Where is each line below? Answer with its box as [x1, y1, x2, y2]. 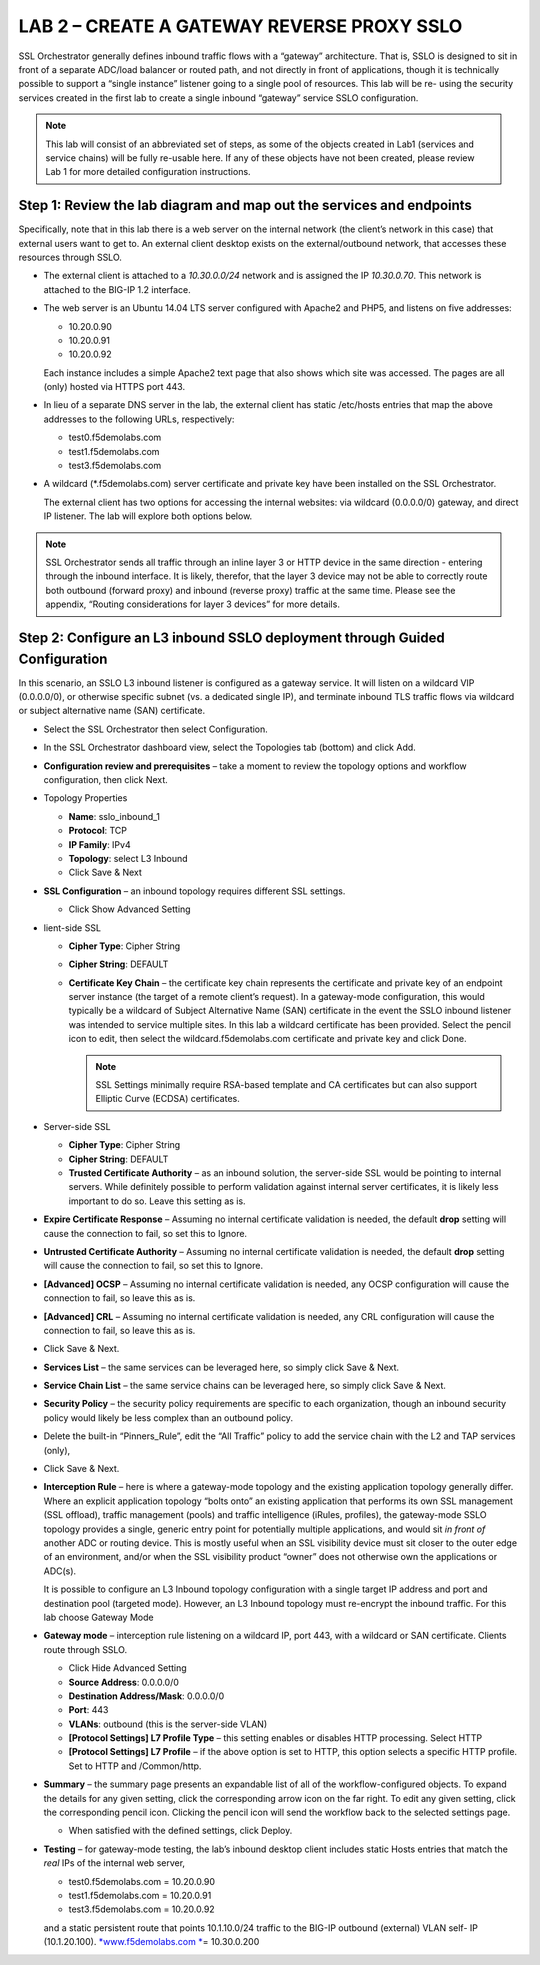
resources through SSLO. [18, 251, 122, 263]
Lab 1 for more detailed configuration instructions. [45, 166, 251, 178]
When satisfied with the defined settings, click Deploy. [68, 1825, 293, 1837]
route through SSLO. [43, 1643, 128, 1655]
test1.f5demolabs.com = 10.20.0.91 [68, 1889, 212, 1901]
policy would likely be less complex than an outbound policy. [43, 1411, 294, 1424]
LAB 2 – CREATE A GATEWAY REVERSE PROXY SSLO [18, 15, 463, 37]
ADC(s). [43, 1565, 77, 1577]
